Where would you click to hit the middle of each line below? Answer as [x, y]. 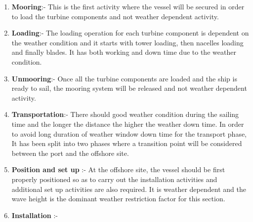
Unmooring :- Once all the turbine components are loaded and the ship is [124, 78]
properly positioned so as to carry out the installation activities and [114, 179]
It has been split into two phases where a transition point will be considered [127, 143]
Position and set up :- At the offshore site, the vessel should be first [118, 169]
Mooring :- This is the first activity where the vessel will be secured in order [128, 6]
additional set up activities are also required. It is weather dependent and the [129, 189]
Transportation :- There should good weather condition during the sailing [125, 114]
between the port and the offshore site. [70, 153]
